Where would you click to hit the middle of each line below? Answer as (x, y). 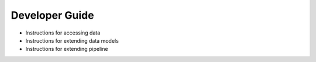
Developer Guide (52, 15)
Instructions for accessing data (63, 33)
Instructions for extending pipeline (67, 49)
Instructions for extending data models (72, 40)
